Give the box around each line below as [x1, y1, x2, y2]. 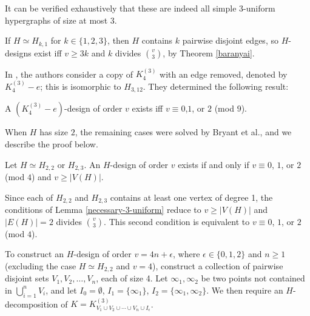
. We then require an [206, 283, 283, 296]
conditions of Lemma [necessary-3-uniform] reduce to [5, 203, 201, 215]
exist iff [34, 46, 62, 59]
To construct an [5, 247, 64, 260]
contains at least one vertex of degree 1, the [110, 190, 273, 203]
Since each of [5, 190, 53, 203]
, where [173, 247, 200, 260]
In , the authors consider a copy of [5, 67, 133, 80]
